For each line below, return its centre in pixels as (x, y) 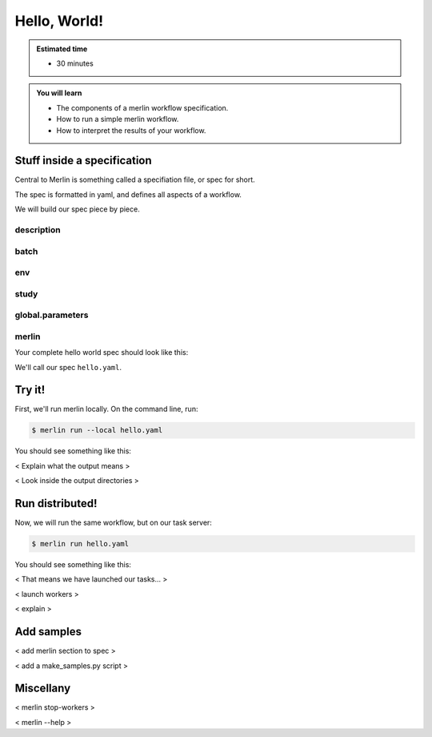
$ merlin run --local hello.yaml (97, 430)
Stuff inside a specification (83, 161)
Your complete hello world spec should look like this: (102, 352)
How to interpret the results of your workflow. (131, 130)
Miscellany (43, 689)
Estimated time (62, 49)
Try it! (30, 390)
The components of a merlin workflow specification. (142, 107)
